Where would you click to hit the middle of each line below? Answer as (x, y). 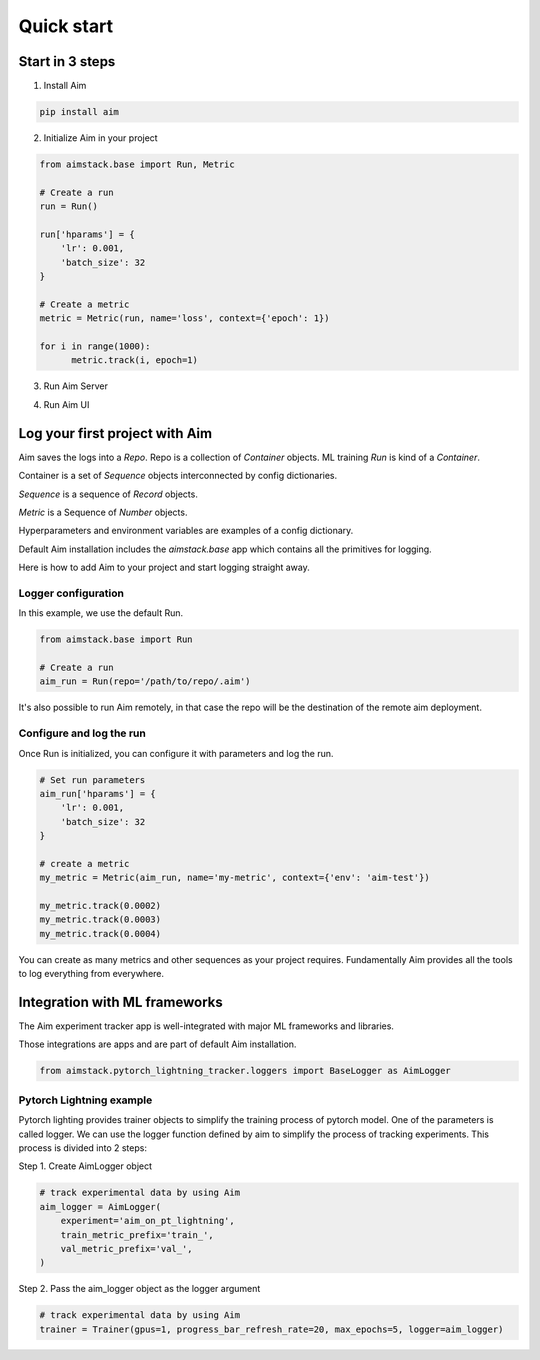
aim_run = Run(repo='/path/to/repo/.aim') (145, 681)
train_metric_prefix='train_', (137, 1234)
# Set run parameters (92, 779)
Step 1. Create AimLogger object (85, 1166)
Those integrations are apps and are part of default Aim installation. (157, 1044)
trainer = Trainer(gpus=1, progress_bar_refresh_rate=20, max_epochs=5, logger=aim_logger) (271, 1329)
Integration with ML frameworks (121, 1002)
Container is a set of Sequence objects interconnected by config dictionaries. (178, 476)
